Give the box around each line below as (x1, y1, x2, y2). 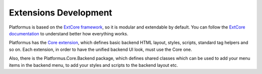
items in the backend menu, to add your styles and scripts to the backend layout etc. (9, 62, 178, 68)
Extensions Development (9, 7, 113, 18)
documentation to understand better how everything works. (9, 30, 129, 36)
